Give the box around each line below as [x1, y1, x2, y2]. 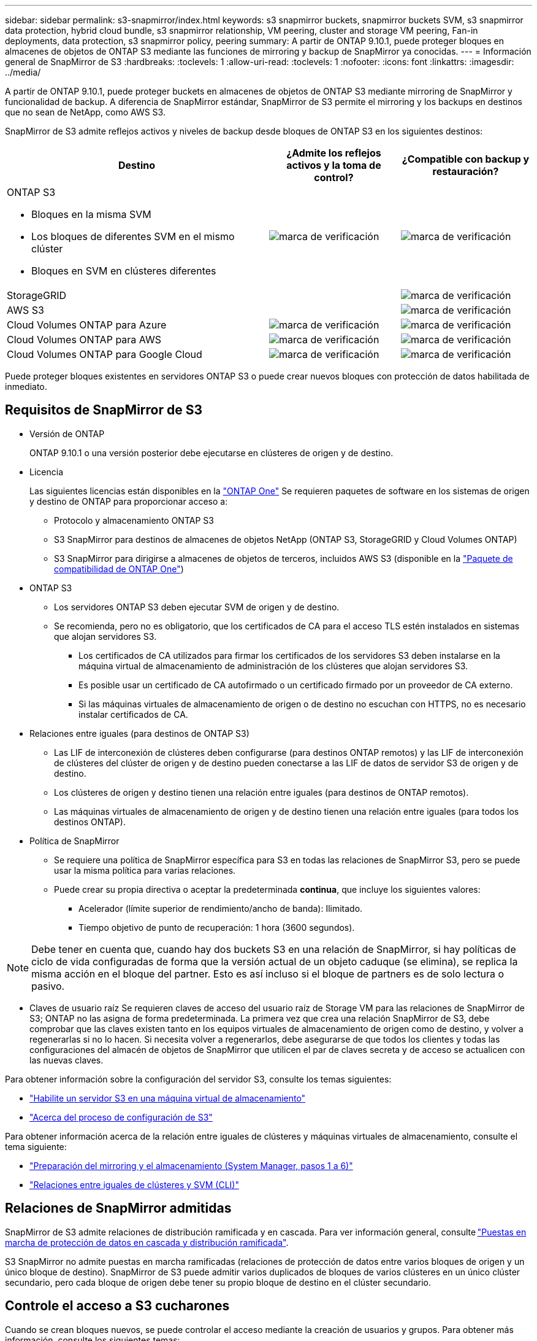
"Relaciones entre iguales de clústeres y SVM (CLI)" [29, 1179, 239, 1190]
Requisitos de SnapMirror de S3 [5, 402, 203, 418]
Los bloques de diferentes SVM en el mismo [31, 230, 235, 243]
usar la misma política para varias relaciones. [54, 865, 236, 876]
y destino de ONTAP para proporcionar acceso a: [29, 496, 228, 507]
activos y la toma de [286, 159, 381, 171]
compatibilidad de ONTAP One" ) [54, 563, 184, 574]
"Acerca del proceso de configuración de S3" [29, 1111, 213, 1122]
